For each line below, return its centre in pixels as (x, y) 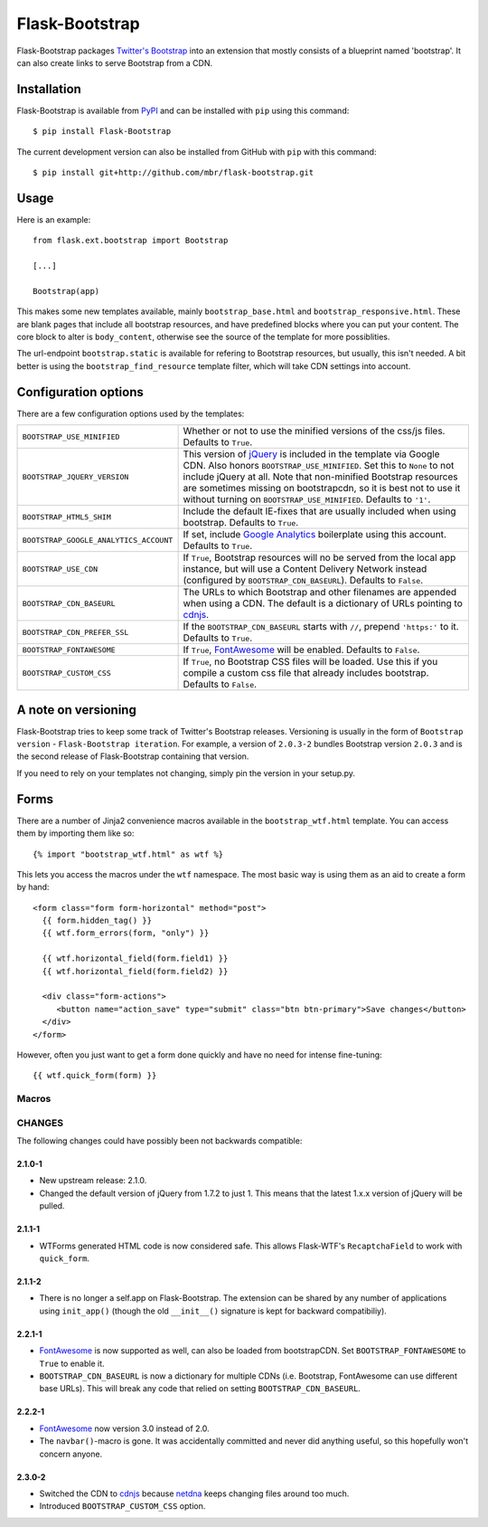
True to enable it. (72, 1363)
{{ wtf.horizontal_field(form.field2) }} (135, 971)
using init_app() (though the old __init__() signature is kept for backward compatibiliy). (213, 1311)
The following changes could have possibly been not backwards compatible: (160, 1141)
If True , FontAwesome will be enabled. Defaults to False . (301, 650)
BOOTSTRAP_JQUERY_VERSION (75, 476)
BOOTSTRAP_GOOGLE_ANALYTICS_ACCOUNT (98, 540)
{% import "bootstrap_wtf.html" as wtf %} (128, 854)
